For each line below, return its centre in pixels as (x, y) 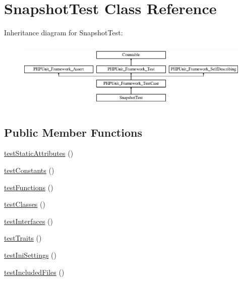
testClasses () (25, 204)
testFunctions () (29, 187)
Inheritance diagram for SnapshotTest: (64, 33)
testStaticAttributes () (39, 153)
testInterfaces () (29, 221)
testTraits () (23, 238)
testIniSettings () (31, 255)
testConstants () (29, 170)
